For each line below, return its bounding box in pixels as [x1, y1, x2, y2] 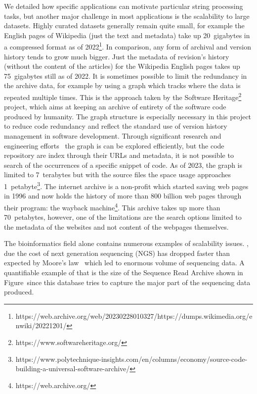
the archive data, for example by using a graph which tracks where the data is [4, 80, 241, 91]
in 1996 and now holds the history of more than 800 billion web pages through [4, 191, 242, 201]
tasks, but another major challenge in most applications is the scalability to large [4, 10, 250, 21]
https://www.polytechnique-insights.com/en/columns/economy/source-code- [15, 353, 248, 364]
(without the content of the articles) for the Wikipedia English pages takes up [4, 61, 240, 71]
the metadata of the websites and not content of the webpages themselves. [4, 221, 229, 232]
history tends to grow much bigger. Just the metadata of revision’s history [4, 51, 229, 61]
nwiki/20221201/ [15, 320, 67, 331]
